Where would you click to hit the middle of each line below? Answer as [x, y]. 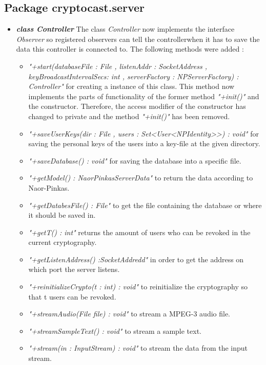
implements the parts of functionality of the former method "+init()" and [144, 96]
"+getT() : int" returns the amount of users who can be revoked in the [139, 232]
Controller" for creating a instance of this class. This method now [131, 86]
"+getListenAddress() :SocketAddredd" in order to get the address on [136, 259]
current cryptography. [63, 242]
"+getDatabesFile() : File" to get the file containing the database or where [145, 205]
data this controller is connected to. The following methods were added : [130, 49]
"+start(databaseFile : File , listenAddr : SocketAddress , [118, 66]
